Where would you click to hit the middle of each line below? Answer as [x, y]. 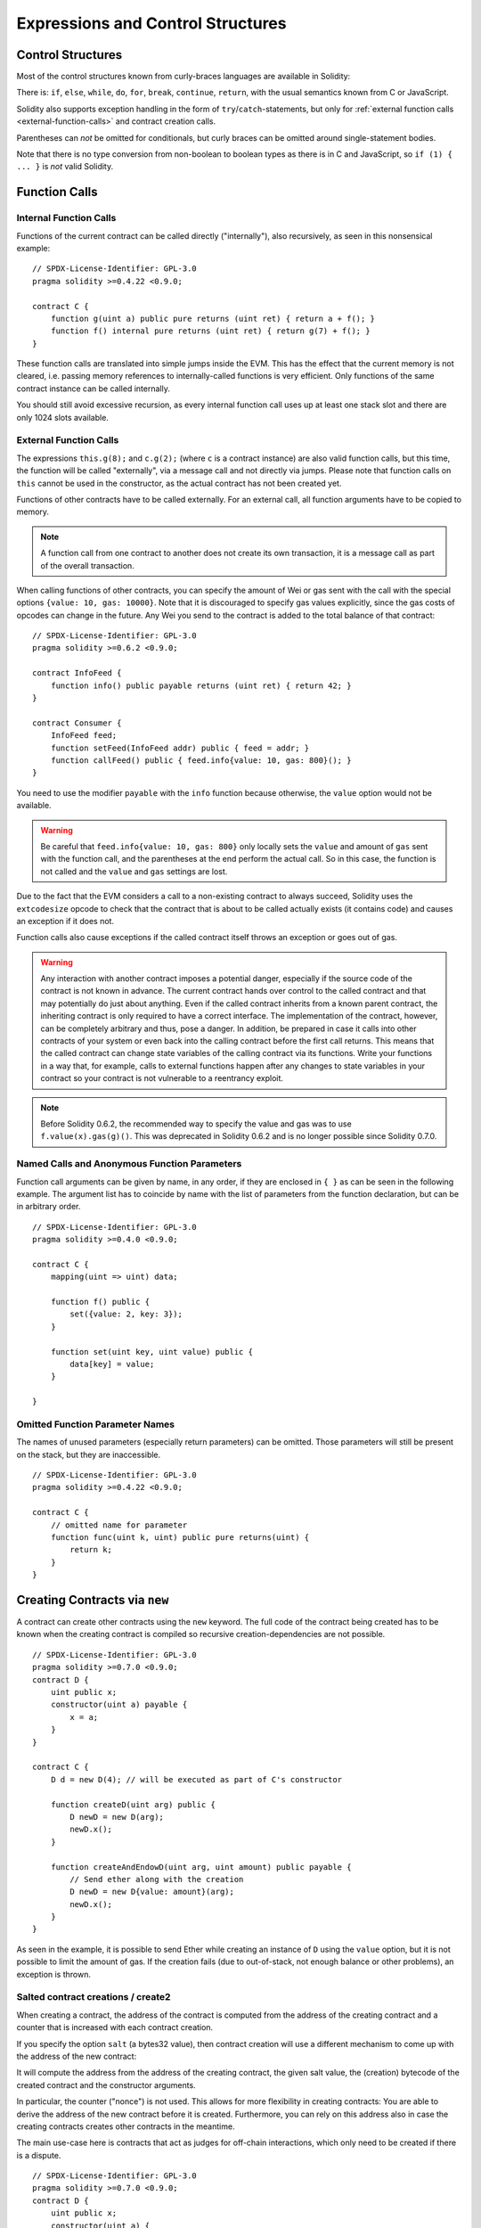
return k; [91, 1550]
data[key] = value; [112, 1364]
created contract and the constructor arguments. [106, 2085]
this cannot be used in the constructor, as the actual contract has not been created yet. [179, 483]
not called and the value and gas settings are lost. [134, 871]
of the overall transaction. [88, 565]
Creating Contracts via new [93, 1600]
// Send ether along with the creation [157, 1879]
